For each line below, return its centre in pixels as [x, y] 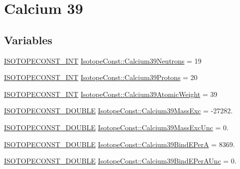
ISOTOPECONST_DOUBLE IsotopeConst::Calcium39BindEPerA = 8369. [120, 144]
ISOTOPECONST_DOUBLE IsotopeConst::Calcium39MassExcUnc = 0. [116, 127]
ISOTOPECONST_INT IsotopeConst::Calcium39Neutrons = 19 [103, 60]
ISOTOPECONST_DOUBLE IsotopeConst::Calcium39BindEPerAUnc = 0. [120, 161]
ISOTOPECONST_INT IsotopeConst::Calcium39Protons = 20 [101, 77]
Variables [28, 40]
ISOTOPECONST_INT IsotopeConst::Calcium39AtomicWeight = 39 [111, 94]
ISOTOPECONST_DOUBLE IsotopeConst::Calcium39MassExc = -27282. [119, 111]
